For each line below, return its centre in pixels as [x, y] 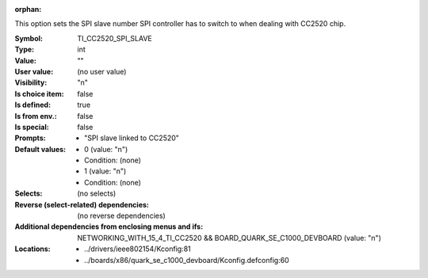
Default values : [40, 149]
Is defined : [33, 105]
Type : [25, 50]
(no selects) [97, 193]
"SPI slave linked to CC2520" [132, 138]
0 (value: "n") [106, 149]
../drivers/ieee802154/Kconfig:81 [138, 249]
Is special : [32, 127]
